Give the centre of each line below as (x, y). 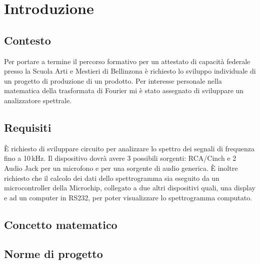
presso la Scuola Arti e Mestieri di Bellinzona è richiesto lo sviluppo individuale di (130, 71)
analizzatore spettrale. (38, 100)
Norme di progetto (53, 254)
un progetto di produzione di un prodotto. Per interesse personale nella (113, 80)
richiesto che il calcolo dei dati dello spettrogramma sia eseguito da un (112, 178)
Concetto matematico (61, 224)
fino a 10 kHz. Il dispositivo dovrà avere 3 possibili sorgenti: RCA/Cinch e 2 (120, 158)
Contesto (27, 40)
